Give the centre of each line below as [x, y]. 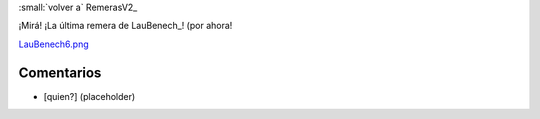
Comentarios [60, 72]
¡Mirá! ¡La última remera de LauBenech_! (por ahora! [125, 26]
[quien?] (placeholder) [89, 96]
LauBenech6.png [53, 44]
